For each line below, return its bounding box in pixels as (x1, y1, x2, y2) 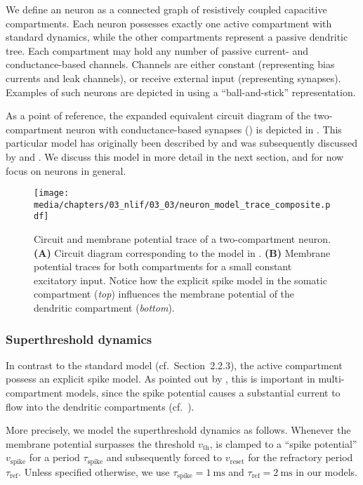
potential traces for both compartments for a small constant (34, 259, 292, 274)
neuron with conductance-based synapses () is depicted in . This (65, 121, 342, 136)
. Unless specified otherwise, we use (18, 464, 170, 479)
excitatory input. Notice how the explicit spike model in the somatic (34, 272, 327, 287)
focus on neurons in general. (6, 163, 126, 178)
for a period (29, 450, 80, 465)
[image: (34, 188, 70, 199)
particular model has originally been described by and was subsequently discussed (6, 135, 357, 150)
